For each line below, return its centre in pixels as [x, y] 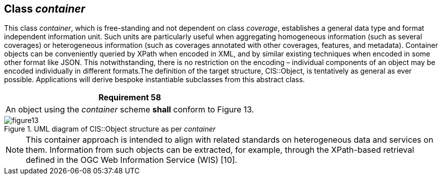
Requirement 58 [130, 98]
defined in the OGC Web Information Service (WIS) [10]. [132, 160]
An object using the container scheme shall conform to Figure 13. [130, 110]
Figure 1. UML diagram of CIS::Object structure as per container [110, 129]
